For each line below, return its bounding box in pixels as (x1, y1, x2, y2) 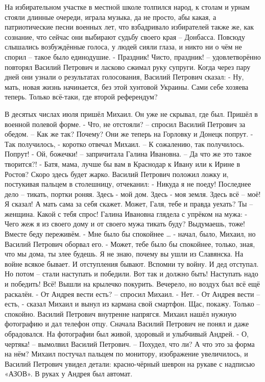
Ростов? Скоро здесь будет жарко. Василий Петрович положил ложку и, (5, 168, 229, 179)
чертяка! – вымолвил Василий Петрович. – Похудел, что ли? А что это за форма (5, 338, 255, 349)
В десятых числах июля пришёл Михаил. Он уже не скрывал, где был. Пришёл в (5, 108, 258, 119)
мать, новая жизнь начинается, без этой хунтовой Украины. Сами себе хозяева (5, 81, 249, 92)
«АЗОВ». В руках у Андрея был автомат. (5, 368, 133, 379)
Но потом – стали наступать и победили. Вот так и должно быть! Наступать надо (5, 268, 258, 279)
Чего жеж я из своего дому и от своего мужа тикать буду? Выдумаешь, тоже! (5, 218, 245, 229)
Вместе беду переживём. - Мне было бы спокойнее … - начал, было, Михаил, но (5, 228, 256, 239)
